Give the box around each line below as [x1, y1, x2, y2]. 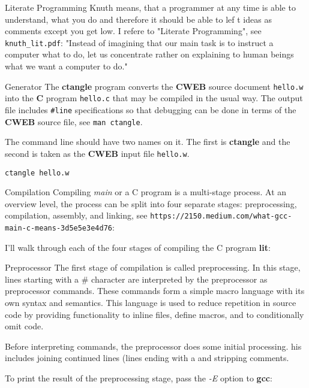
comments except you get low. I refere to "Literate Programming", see [5, 25, 262, 37]
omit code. [5, 320, 44, 332]
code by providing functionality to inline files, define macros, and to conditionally [5, 308, 304, 320]
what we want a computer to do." [5, 60, 128, 72]
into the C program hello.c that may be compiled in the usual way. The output [5, 92, 303, 104]
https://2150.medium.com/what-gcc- [150, 212, 292, 221]
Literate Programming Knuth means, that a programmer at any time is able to [5, 1, 296, 13]
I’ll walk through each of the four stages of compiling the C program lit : [5, 241, 271, 253]
